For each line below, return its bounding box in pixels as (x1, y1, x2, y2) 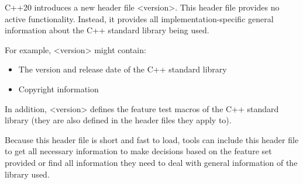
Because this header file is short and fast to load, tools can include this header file (5, 133, 299, 145)
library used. (5, 168, 50, 180)
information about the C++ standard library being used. (5, 24, 209, 36)
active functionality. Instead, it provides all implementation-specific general (5, 12, 274, 25)
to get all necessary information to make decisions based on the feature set (5, 145, 272, 157)
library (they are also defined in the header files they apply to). (5, 114, 232, 126)
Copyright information (18, 82, 99, 95)
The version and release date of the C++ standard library (18, 63, 227, 75)
